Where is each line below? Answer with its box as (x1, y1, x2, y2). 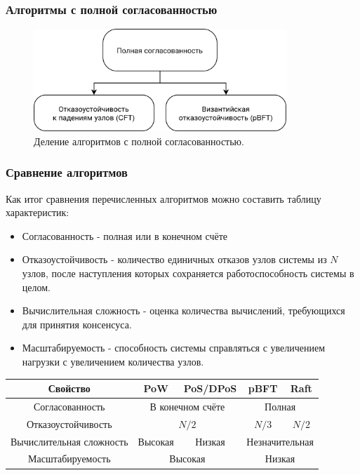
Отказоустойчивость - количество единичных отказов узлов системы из (22, 252, 327, 267)
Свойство (48, 381, 91, 396)
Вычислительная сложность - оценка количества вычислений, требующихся (22, 303, 345, 318)
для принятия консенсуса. (22, 316, 132, 331)
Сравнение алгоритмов (6, 163, 128, 181)
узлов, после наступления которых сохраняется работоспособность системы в (22, 266, 354, 281)
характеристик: (6, 205, 69, 220)
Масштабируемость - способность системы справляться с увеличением (22, 340, 326, 355)
